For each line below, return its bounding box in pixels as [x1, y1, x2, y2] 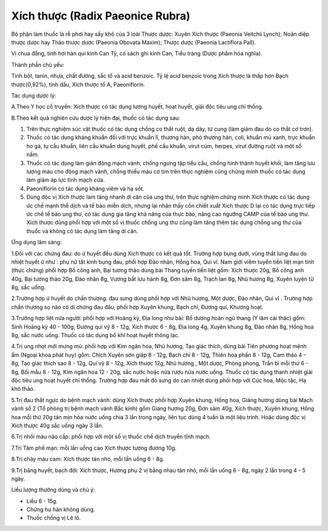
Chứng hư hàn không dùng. [26, 506, 95, 513]
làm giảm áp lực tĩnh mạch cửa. [26, 176, 105, 183]
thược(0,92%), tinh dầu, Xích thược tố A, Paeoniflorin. [11, 81, 146, 88]
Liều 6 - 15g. [26, 497, 58, 504]
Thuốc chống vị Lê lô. [26, 514, 81, 522]
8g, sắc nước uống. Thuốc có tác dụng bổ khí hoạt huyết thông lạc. [11, 332, 180, 339]
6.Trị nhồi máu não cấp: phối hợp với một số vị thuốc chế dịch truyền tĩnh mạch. [11, 433, 211, 440]
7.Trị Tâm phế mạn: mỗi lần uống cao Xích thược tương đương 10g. [11, 444, 177, 451]
